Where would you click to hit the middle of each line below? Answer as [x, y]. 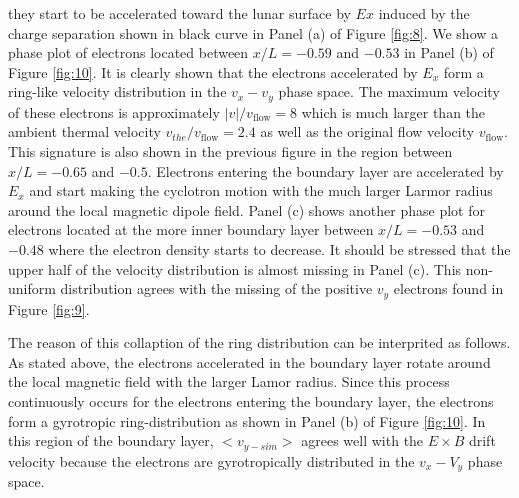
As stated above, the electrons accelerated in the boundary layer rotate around [249, 361]
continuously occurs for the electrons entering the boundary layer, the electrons [251, 401]
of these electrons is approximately [114, 111]
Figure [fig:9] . [49, 308]
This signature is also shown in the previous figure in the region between [230, 151]
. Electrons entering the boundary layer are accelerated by [325, 170]
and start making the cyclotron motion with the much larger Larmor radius [261, 190]
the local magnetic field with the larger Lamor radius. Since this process [229, 381]
